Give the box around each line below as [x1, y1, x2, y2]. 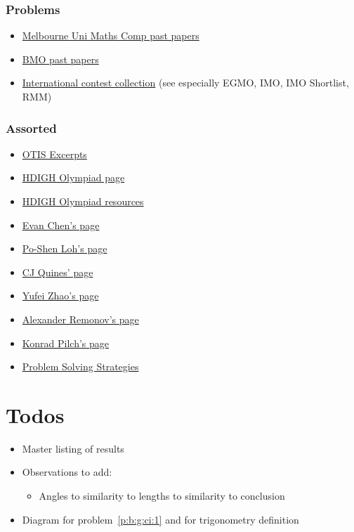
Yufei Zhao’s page [22, 288, 99, 303]
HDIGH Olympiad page [22, 170, 125, 185]
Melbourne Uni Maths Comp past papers [22, 28, 199, 43]
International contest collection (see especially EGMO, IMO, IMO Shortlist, [22, 75, 349, 90]
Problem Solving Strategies [22, 359, 139, 374]
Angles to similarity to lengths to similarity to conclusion [39, 488, 285, 503]
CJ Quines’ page [22, 264, 93, 279]
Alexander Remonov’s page [22, 311, 139, 326]
